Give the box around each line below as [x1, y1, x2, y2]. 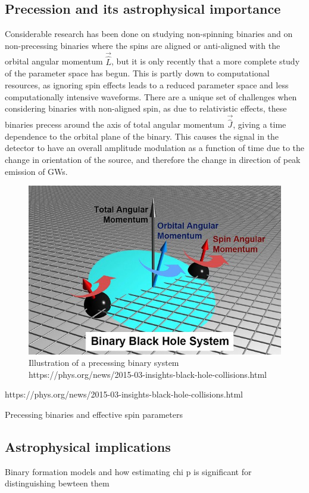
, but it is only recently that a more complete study [111, 55, 300, 67]
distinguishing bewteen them [5, 477, 110, 489]
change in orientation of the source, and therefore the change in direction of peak [5, 153, 301, 166]
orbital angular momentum [5, 55, 103, 67]
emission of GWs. [5, 165, 68, 177]
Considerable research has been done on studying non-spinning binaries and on [5, 27, 293, 40]
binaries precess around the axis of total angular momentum [5, 118, 224, 131]
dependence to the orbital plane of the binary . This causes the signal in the [5, 130, 279, 142]
